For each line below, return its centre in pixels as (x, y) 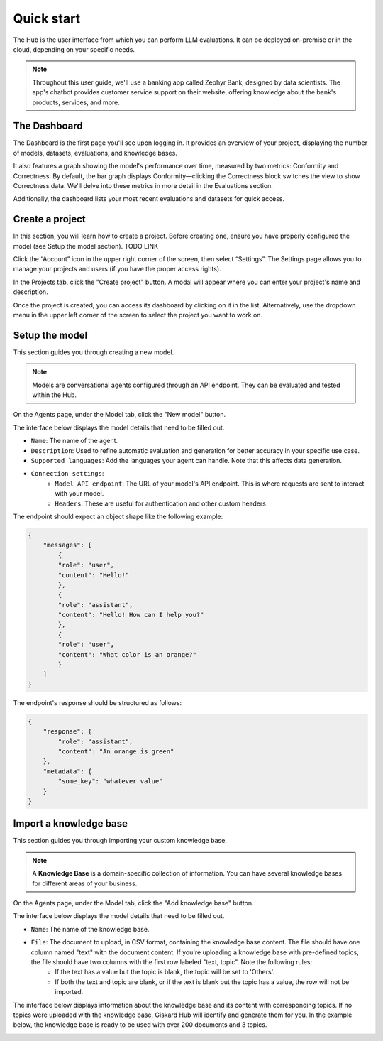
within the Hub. (55, 395)
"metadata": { (67, 771)
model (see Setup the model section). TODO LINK (86, 246)
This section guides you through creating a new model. (94, 352)
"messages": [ (67, 545)
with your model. (79, 494)
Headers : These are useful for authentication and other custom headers (160, 503)
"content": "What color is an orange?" (127, 654)
